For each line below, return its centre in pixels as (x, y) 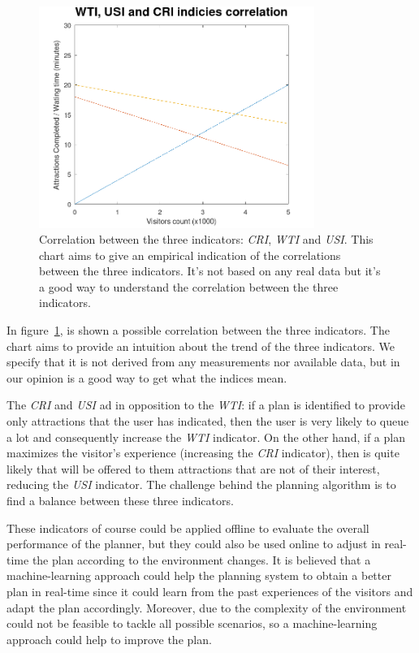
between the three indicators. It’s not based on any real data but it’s (210, 271)
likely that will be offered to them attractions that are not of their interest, (193, 468)
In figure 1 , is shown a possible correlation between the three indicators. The (198, 330)
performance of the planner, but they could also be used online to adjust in (194, 544)
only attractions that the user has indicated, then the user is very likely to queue (208, 421)
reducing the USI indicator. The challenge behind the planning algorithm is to (201, 484)
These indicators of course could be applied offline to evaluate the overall (188, 528)
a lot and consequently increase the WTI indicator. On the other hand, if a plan (206, 437)
